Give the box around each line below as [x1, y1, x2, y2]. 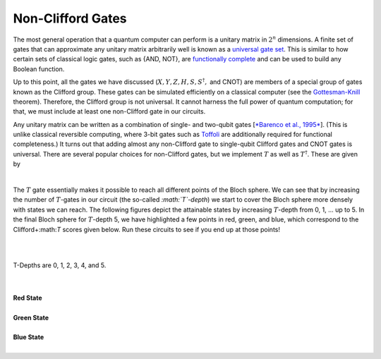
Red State [13, 293, 42, 302]
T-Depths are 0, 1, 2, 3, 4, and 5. [13, 261, 107, 269]
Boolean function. [13, 64, 65, 73]
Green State [13, 313, 49, 322]
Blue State [13, 333, 44, 341]
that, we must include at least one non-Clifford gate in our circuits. [13, 107, 206, 116]
